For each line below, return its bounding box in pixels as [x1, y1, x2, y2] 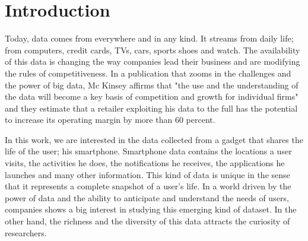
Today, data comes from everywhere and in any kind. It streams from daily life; [5, 32, 294, 45]
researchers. [5, 226, 47, 239]
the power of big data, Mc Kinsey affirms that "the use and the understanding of [5, 78, 299, 91]
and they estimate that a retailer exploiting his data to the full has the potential [5, 102, 298, 114]
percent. [186, 113, 215, 126]
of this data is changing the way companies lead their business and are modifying [5, 55, 300, 68]
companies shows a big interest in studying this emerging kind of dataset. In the [5, 203, 297, 215]
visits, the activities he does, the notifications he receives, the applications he [5, 157, 285, 169]
